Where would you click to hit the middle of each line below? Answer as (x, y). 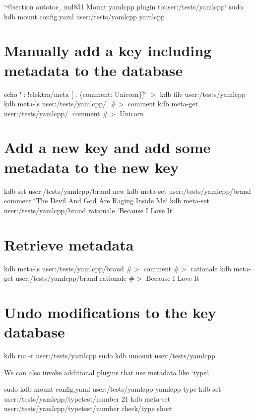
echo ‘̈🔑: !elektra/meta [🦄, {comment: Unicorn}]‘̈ (75, 94)
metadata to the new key (91, 167)
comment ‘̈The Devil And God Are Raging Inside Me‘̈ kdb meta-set (107, 201)
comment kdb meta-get (163, 104)
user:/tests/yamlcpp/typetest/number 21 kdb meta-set (87, 398)
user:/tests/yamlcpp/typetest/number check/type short (88, 408)
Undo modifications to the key (110, 312)
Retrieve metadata (69, 244)
